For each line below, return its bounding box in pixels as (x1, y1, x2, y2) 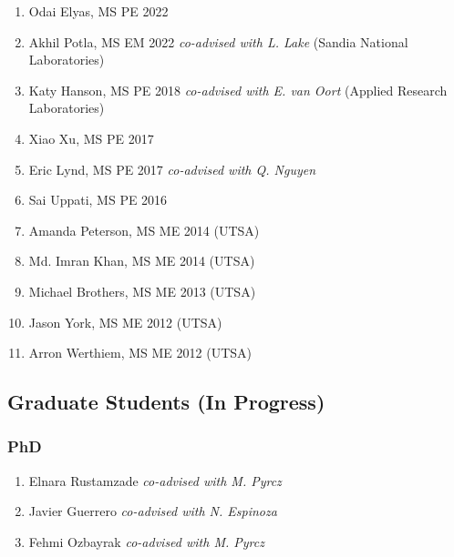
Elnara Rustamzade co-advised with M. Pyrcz (28, 471, 282, 490)
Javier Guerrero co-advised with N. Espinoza (28, 501, 277, 521)
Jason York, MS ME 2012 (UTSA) (28, 312, 222, 331)
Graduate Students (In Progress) (7, 388, 325, 416)
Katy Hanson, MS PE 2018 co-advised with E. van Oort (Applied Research (28, 80, 448, 99)
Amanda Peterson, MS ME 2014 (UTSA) (28, 220, 260, 239)
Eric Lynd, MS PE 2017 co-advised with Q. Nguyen (28, 159, 316, 178)
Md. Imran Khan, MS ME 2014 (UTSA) (28, 251, 255, 270)
